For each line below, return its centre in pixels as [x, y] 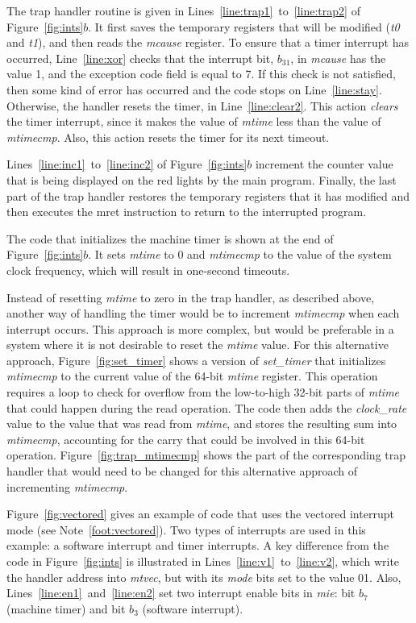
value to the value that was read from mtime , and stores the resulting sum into [202, 424]
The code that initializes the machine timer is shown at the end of [170, 238]
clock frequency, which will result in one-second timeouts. [148, 270]
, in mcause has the [338, 58]
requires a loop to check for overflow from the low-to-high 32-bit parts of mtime [203, 392]
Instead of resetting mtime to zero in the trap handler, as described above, [191, 297]
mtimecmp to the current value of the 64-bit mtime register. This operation [192, 376]
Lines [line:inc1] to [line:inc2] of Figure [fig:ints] [127, 164]
